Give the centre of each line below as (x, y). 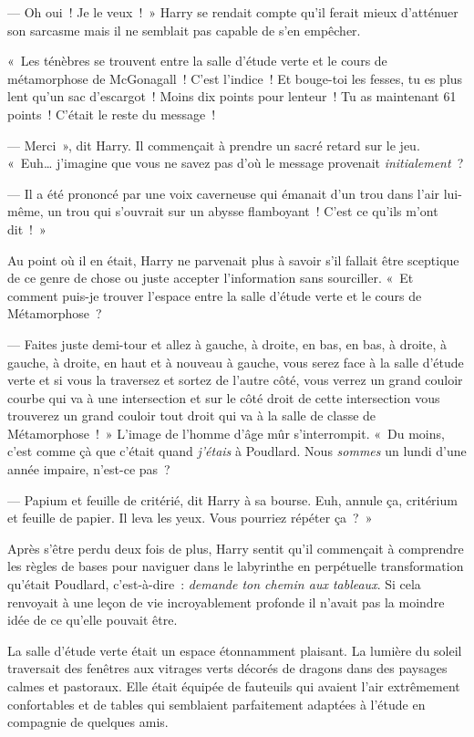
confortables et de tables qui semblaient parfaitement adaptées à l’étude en (216, 704)
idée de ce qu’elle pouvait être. (93, 620)
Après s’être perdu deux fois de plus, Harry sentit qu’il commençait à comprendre (236, 548)
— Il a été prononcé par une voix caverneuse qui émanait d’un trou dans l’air (224, 193)
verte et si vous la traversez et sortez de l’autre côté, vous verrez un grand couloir (235, 380)
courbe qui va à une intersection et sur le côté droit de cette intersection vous (224, 397)
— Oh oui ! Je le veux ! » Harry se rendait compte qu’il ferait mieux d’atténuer (233, 12)
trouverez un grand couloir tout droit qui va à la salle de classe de (192, 415)
